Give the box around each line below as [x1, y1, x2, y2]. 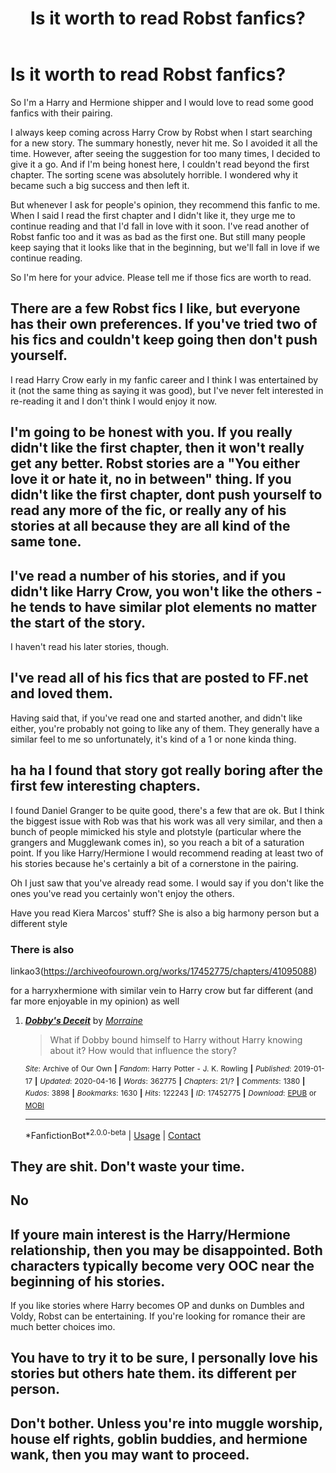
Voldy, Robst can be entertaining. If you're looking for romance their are [10, 1310, 306, 1322]
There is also [10, 942, 75, 956]
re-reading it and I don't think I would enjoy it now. [10, 395, 217, 407]
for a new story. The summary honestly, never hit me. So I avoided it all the [10, 137, 318, 149]
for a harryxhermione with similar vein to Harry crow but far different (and [10, 984, 314, 996]
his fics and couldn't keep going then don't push [10, 332, 318, 349]
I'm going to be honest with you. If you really [10, 424, 293, 441]
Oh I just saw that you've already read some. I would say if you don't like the [10, 877, 325, 889]
